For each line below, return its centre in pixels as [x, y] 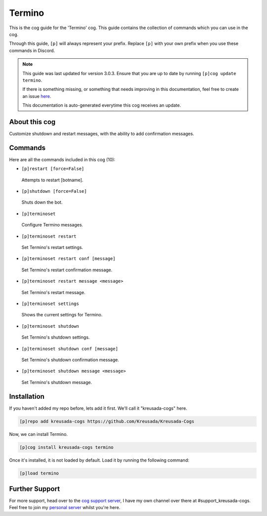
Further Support [35, 489]
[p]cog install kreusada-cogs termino [67, 447]
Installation [27, 396]
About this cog [32, 122]
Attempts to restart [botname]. [52, 180]
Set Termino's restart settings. [52, 247]
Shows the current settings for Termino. [62, 315]
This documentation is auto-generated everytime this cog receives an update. [102, 105]
